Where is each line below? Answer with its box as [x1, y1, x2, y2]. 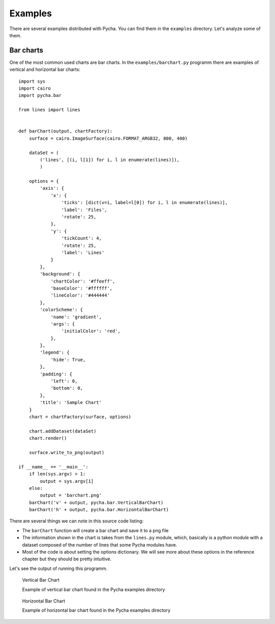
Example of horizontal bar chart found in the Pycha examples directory [22, 607, 171, 613]
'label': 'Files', [61, 207, 107, 213]
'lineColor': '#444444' [50, 292, 110, 298]
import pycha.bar [18, 92, 62, 98]
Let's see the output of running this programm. [9, 565, 108, 571]
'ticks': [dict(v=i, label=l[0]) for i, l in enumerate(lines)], [61, 199, 228, 206]
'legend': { [40, 350, 70, 356]
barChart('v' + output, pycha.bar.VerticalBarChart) [29, 500, 164, 505]
